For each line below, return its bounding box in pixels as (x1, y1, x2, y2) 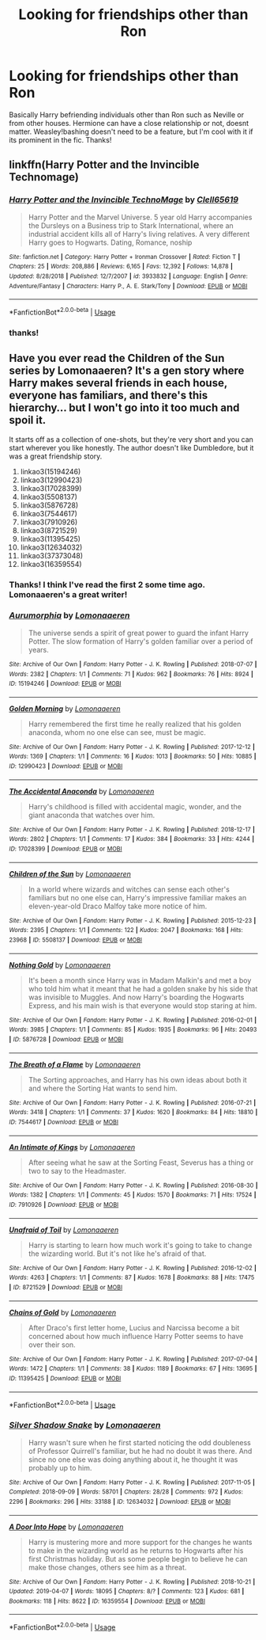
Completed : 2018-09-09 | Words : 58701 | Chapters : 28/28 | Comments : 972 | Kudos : (9, 1488, 243, 1496)
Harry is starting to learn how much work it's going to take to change (28, 1240, 253, 1250)
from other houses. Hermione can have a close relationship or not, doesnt (9, 118, 249, 127)
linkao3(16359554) (20, 559, 82, 569)
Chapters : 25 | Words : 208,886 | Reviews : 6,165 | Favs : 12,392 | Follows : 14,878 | (9, 263, 234, 271)
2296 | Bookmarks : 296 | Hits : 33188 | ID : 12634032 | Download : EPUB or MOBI (9, 1497, 231, 1505)
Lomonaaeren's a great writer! (9, 588, 128, 599)
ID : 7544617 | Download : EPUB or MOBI (9, 1118, 119, 1126)
